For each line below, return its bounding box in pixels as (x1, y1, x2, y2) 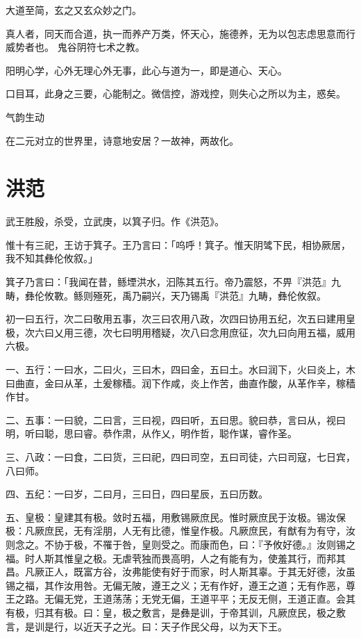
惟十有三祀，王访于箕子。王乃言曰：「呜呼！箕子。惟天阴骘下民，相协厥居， (6, 237, 351, 252)
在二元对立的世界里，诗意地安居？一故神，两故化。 (6, 133, 239, 147)
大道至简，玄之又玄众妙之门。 (6, 3, 142, 17)
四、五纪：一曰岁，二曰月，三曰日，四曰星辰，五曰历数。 (6, 486, 268, 501)
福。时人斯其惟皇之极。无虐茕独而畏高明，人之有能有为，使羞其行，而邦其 (6, 550, 346, 565)
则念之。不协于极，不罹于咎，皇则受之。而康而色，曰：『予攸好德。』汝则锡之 (6, 537, 355, 551)
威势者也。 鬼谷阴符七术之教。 (6, 40, 145, 54)
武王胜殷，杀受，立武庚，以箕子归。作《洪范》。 (6, 214, 224, 229)
